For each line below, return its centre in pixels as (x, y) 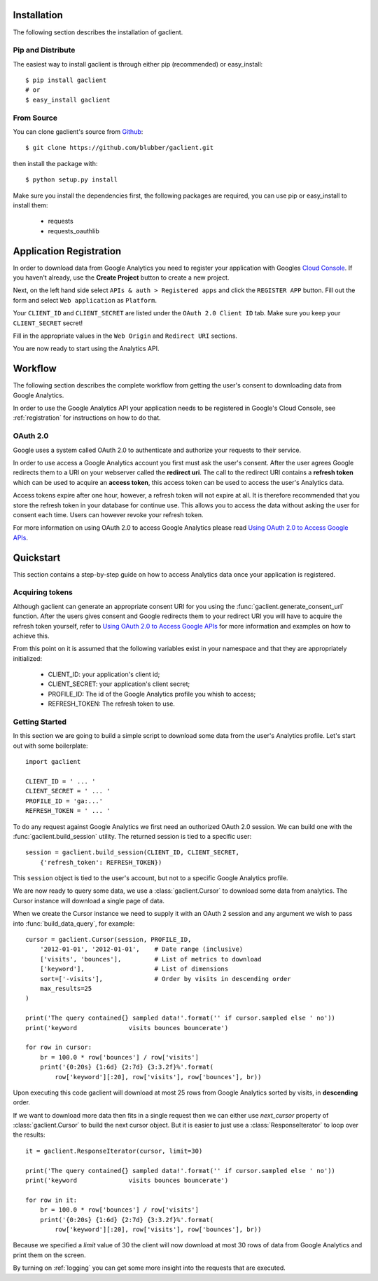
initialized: (27, 658)
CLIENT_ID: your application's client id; (104, 674)
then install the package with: (55, 163)
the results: (29, 1135)
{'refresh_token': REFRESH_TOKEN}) (101, 862)
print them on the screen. (49, 1255)
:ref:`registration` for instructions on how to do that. (87, 418)
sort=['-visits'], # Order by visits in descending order (165, 979)
